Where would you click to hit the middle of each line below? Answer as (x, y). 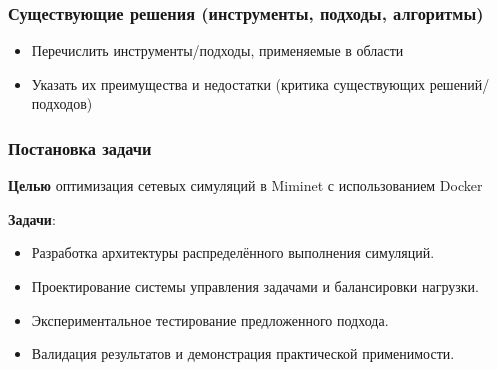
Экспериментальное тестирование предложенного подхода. (210, 319)
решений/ (459, 83)
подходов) (62, 103)
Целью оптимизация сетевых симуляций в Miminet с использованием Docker (245, 185)
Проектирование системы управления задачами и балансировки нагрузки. (255, 286)
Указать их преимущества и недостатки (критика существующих (228, 83)
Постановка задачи (80, 147)
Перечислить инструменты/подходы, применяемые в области (217, 50)
